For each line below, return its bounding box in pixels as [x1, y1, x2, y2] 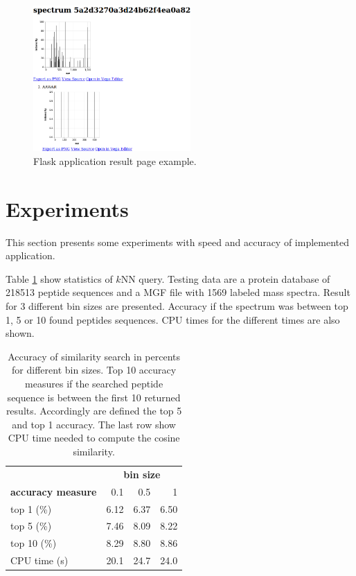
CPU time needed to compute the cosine [8, 430, 180, 445]
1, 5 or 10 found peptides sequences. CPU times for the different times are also [6, 312, 340, 326]
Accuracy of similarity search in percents [8, 349, 181, 363]
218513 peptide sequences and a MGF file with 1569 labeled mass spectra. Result [6, 285, 350, 299]
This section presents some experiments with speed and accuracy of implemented [6, 234, 350, 249]
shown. [6, 326, 35, 340]
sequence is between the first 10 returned [7, 390, 181, 404]
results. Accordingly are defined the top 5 [6, 403, 182, 418]
